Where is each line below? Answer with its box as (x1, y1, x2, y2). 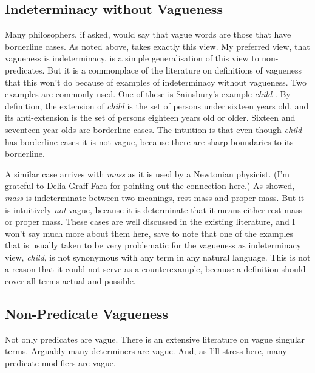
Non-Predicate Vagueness (5, 304, 169, 323)
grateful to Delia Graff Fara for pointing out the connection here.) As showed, (5, 179, 295, 192)
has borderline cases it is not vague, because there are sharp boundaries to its (5, 135, 294, 148)
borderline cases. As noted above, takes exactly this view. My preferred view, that (5, 39, 310, 52)
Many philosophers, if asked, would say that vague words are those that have (5, 28, 291, 41)
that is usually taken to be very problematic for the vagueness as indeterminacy (5, 239, 302, 252)
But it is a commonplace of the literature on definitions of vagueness (47, 63, 302, 76)
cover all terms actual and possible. (5, 275, 136, 287)
